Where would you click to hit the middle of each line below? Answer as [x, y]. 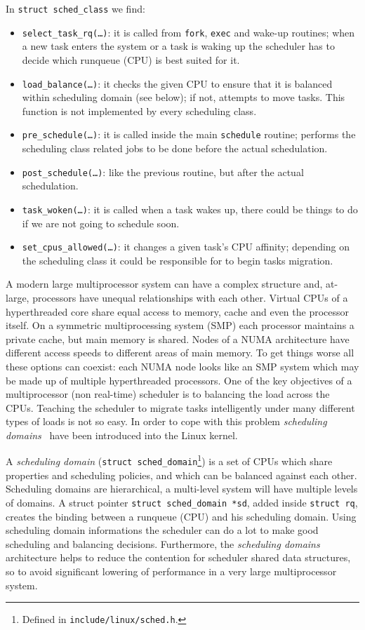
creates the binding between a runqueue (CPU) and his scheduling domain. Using [181, 516]
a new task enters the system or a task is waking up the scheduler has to [178, 46]
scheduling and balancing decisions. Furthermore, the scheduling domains [163, 543]
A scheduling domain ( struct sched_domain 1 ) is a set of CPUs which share [169, 460]
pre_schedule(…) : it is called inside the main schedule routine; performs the [189, 134]
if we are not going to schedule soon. [101, 223]
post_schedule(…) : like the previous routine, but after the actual [163, 172]
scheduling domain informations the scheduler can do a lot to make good [162, 530]
